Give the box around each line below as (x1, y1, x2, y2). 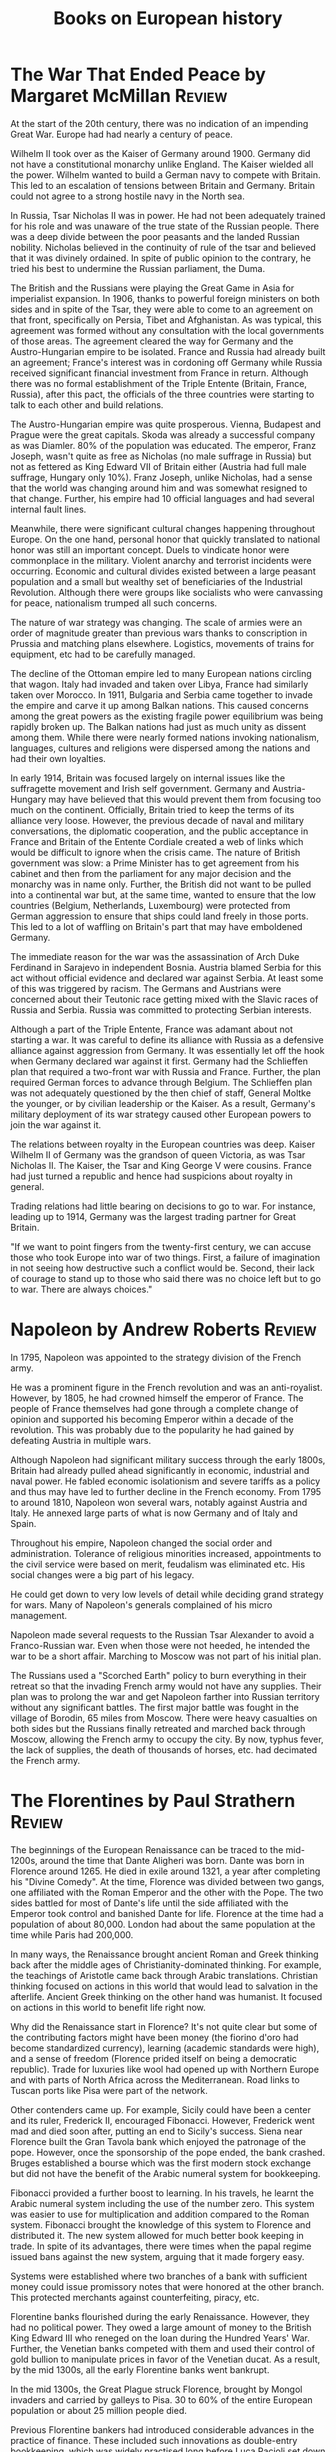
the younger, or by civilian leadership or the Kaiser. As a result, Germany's (10, 1097, 316, 1109)
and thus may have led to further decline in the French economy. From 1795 (10, 1485, 322, 1497)
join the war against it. (10, 1118, 102, 1131)
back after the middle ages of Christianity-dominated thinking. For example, (10, 1958, 322, 1971)
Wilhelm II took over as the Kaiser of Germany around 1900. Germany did (10, 147, 311, 159)
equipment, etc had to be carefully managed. (10, 648, 196, 660)
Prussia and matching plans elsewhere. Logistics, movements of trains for (10, 637, 315, 649)
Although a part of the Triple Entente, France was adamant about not (10, 1023, 293, 1035)
